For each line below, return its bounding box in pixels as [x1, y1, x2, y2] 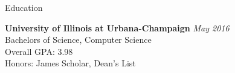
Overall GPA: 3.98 [5, 45, 73, 57]
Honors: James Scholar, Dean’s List [5, 57, 136, 69]
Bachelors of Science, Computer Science [5, 33, 152, 46]
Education [5, 1, 43, 13]
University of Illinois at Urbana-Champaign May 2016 [5, 21, 230, 34]
